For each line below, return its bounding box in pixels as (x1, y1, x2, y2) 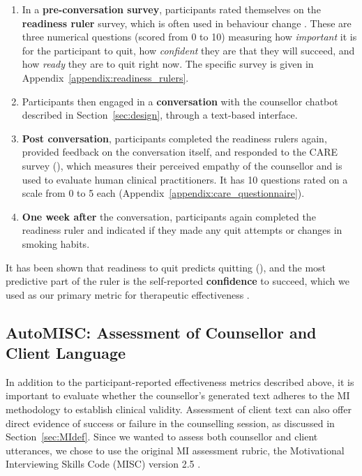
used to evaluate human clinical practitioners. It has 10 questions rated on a (22, 172, 348, 186)
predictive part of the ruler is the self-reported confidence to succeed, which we (6, 274, 349, 288)
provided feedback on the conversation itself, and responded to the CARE (22, 144, 338, 159)
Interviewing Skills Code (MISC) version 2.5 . (6, 456, 201, 471)
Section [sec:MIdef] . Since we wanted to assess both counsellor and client (6, 429, 318, 444)
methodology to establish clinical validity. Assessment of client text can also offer (6, 402, 352, 417)
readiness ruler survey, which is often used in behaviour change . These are (22, 15, 352, 30)
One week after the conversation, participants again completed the (22, 209, 316, 223)
